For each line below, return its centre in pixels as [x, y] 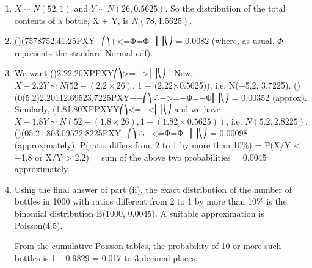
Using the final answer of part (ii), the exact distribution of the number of [153, 189]
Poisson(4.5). [38, 225]
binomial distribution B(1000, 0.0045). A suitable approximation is [139, 213]
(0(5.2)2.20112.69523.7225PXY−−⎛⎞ [83, 97]
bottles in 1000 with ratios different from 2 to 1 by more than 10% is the [151, 201]
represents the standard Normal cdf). [84, 52]
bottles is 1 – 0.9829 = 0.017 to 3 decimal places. [106, 257]
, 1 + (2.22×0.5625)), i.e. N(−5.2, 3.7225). [212, 85]
